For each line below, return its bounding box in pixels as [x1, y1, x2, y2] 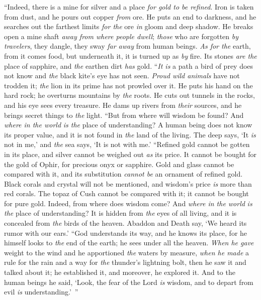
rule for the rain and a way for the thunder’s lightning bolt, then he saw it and [4, 257, 246, 267]
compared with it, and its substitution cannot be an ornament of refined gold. [4, 169, 243, 179]
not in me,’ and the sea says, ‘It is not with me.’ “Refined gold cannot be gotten [4, 139, 250, 149]
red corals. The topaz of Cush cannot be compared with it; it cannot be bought [4, 188, 249, 199]
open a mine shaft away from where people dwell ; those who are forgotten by [4, 31, 238, 41]
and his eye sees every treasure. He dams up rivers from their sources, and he [4, 99, 242, 110]
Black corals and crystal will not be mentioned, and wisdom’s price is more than [4, 178, 252, 189]
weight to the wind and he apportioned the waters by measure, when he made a [4, 247, 249, 257]
